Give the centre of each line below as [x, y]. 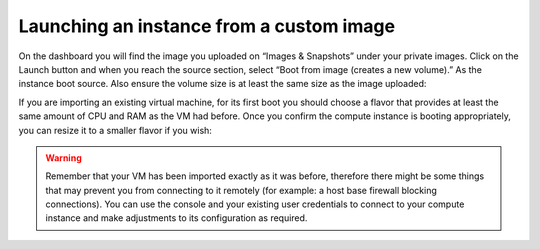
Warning [63, 157]
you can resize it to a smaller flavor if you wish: [115, 130]
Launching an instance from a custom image [206, 26]
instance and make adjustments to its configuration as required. [176, 218]
